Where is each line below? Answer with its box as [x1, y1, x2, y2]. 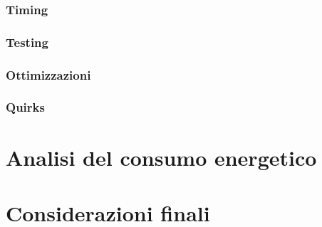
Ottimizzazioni [6, 65, 91, 83]
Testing [6, 33, 48, 51]
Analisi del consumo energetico [6, 142, 317, 171]
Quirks [6, 98, 45, 116]
